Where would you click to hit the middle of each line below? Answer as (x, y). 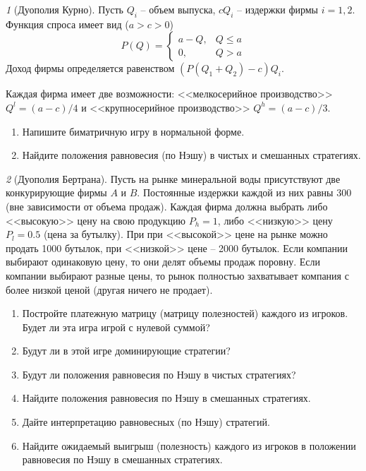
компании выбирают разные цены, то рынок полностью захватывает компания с (177, 275)
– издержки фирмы (278, 9)
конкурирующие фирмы (56, 192)
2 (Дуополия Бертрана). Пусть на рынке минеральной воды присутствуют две (173, 178)
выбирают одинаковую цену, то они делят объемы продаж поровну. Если (163, 262)
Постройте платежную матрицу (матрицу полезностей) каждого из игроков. (185, 313)
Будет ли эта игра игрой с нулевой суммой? (116, 327)
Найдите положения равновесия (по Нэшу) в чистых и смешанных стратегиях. (191, 155)
